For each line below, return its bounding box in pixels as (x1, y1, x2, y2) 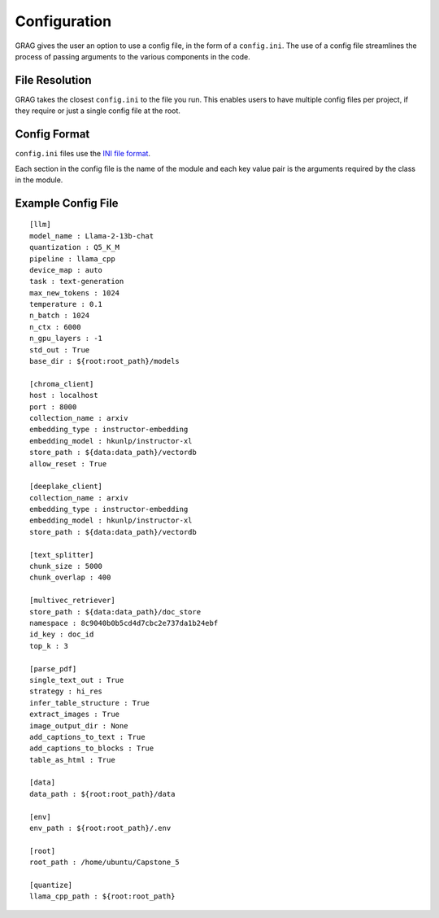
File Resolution (15, 73, 92, 87)
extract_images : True (29, 710, 120, 719)
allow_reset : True (29, 459, 107, 468)
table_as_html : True (29, 755, 115, 764)
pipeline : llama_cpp (29, 254, 115, 264)
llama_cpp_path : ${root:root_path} (29, 892, 176, 901)
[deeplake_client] (29, 482, 103, 492)
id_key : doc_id (29, 630, 94, 639)
